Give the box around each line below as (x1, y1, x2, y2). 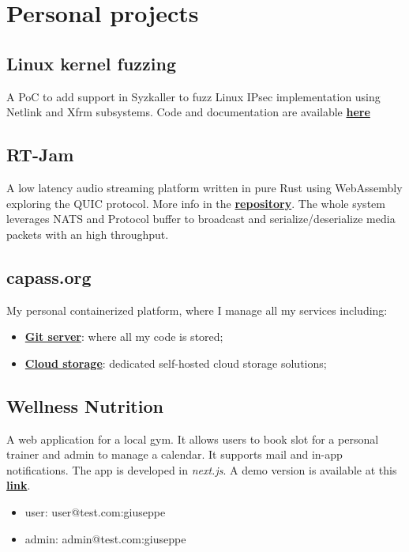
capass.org (6, 264, 92, 289)
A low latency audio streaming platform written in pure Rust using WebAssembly (6, 179, 403, 195)
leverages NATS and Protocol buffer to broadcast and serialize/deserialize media (6, 210, 396, 227)
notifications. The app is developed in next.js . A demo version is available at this (6, 461, 397, 478)
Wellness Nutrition (6, 393, 163, 418)
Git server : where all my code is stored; (24, 328, 223, 345)
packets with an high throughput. (6, 225, 169, 242)
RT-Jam (6, 142, 74, 167)
